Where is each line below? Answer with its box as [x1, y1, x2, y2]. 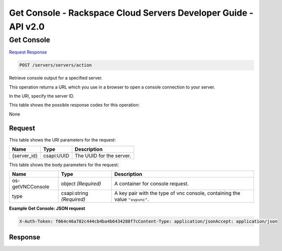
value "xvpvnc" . [114, 196, 149, 203]
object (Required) [61, 180, 101, 187]
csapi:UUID [43, 152, 70, 159]
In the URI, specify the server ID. [9, 93, 74, 99]
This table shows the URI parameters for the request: [9, 137, 116, 142]
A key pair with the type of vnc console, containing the [114, 190, 240, 196]
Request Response [9, 49, 47, 55]
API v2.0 [9, 21, 45, 32]
